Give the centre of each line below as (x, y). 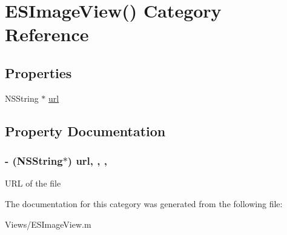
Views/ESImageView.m (48, 224)
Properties (38, 72)
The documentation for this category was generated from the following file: (144, 203)
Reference (47, 34)
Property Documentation (85, 131)
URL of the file (33, 183)
